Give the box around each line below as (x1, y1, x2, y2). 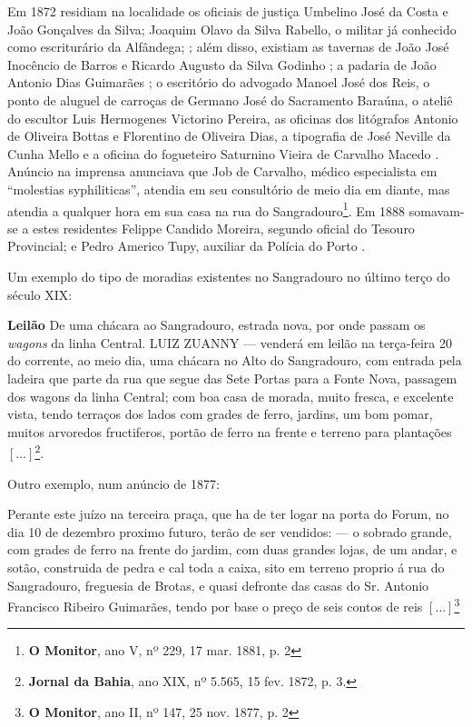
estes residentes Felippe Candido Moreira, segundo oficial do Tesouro (33, 218, 415, 237)
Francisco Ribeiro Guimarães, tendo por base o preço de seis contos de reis (7, 596, 423, 615)
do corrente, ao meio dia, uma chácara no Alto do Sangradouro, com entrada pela (7, 351, 462, 370)
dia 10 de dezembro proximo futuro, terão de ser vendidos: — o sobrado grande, (7, 522, 452, 541)
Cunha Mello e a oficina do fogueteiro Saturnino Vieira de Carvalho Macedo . (7, 144, 439, 163)
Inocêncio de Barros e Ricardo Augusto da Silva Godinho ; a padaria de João (7, 55, 437, 74)
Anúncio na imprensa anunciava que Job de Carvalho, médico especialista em (7, 162, 438, 181)
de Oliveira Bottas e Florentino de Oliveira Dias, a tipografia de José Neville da (7, 126, 451, 145)
